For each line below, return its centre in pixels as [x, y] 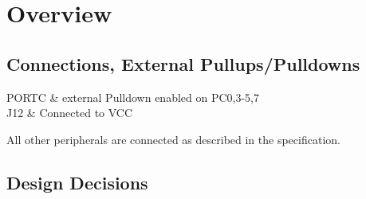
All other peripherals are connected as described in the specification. [173, 139]
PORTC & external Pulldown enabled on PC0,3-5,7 [133, 97]
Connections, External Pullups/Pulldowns [183, 63]
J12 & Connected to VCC [70, 113]
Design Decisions [77, 182]
